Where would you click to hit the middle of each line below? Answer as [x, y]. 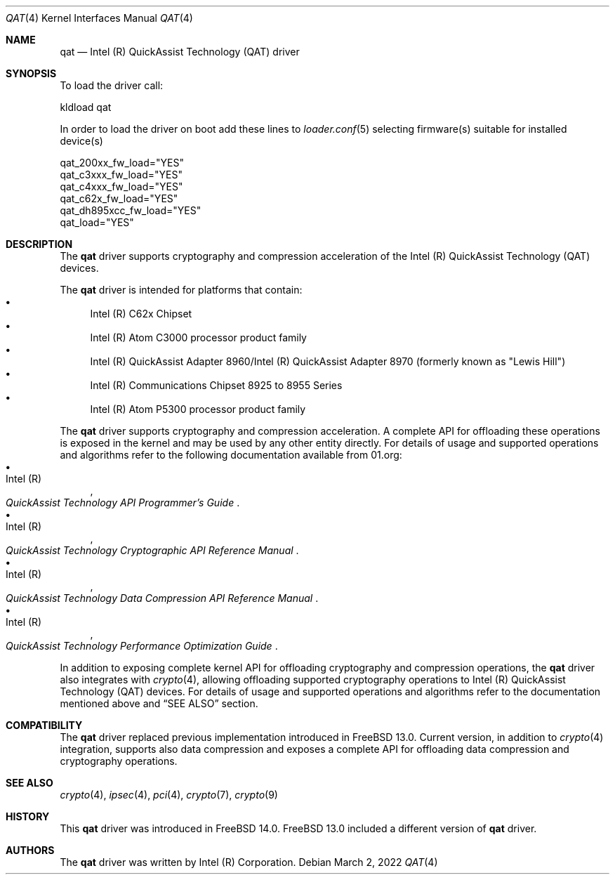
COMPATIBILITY [44, 725]
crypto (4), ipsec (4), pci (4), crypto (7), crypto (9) [169, 795]
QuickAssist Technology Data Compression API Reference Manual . [162, 598]
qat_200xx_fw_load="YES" [122, 163]
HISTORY [28, 816]
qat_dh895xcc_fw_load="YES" [131, 210]
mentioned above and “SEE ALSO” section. [159, 703]
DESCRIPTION [39, 244]
